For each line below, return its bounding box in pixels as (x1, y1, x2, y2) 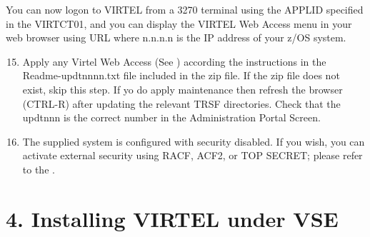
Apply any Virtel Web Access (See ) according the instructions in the (22, 54, 326, 69)
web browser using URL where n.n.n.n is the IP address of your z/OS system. (6, 30, 346, 45)
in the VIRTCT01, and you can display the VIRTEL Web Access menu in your (6, 16, 352, 31)
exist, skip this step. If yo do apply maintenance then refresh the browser (22, 81, 343, 96)
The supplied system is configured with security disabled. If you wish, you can (22, 133, 365, 148)
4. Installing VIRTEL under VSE (6, 203, 339, 233)
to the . (22, 161, 55, 176)
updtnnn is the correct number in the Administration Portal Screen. (22, 110, 321, 125)
